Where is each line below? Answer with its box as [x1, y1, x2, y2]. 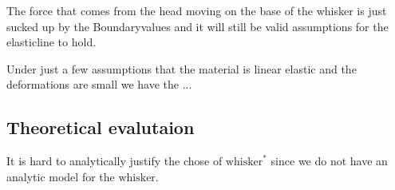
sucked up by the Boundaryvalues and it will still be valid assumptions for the [6, 18, 389, 34]
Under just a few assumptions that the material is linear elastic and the [6, 60, 357, 77]
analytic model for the [6, 168, 115, 184]
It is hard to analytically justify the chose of [6, 152, 223, 169]
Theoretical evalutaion [6, 115, 195, 140]
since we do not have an [271, 152, 388, 169]
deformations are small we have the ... [6, 76, 192, 93]
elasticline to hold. [6, 34, 97, 50]
